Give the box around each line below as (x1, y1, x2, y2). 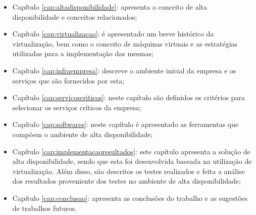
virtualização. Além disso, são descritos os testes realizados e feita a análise (12, 165, 245, 176)
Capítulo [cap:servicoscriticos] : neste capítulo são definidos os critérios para (12, 92, 245, 103)
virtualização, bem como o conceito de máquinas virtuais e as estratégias (12, 38, 238, 49)
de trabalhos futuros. (12, 202, 77, 213)
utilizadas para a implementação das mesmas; (12, 48, 153, 59)
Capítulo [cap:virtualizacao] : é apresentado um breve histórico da (12, 28, 214, 39)
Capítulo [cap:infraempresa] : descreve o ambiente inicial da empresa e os (12, 65, 236, 75)
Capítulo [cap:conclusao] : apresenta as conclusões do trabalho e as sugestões (12, 192, 248, 203)
